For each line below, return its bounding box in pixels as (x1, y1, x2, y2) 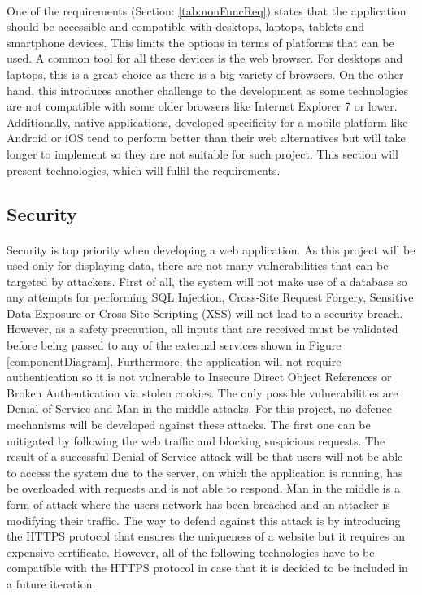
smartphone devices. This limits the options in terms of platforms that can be (7, 33, 394, 50)
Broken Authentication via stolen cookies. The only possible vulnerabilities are (7, 384, 398, 401)
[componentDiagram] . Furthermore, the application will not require (7, 352, 342, 369)
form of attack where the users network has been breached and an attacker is (7, 496, 390, 512)
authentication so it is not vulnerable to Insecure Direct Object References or (7, 368, 392, 385)
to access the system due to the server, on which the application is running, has (7, 463, 403, 480)
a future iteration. (7, 575, 96, 592)
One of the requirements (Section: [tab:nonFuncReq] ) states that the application (7, 2, 407, 19)
